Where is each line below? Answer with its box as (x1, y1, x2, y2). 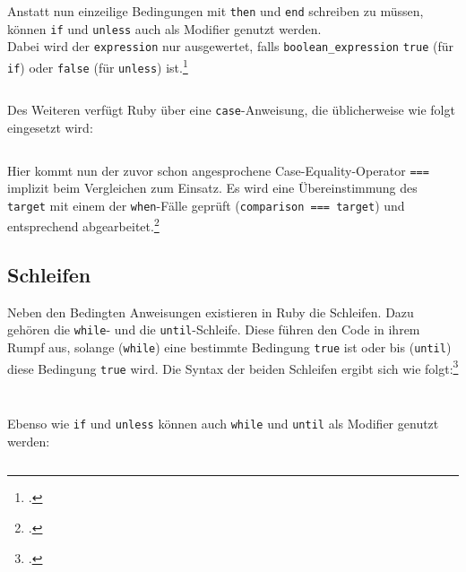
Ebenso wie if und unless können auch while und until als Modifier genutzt (7, 414, 439, 433)
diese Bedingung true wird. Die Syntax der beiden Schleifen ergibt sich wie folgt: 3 (7, 356, 459, 377)
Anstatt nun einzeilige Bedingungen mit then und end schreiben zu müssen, (7, 2, 424, 20)
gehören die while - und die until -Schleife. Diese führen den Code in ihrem (7, 320, 420, 339)
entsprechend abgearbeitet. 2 (7, 214, 160, 236)
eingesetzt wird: (7, 117, 93, 136)
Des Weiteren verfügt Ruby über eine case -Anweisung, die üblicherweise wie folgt (7, 100, 455, 119)
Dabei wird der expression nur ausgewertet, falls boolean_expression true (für (7, 37, 454, 56)
